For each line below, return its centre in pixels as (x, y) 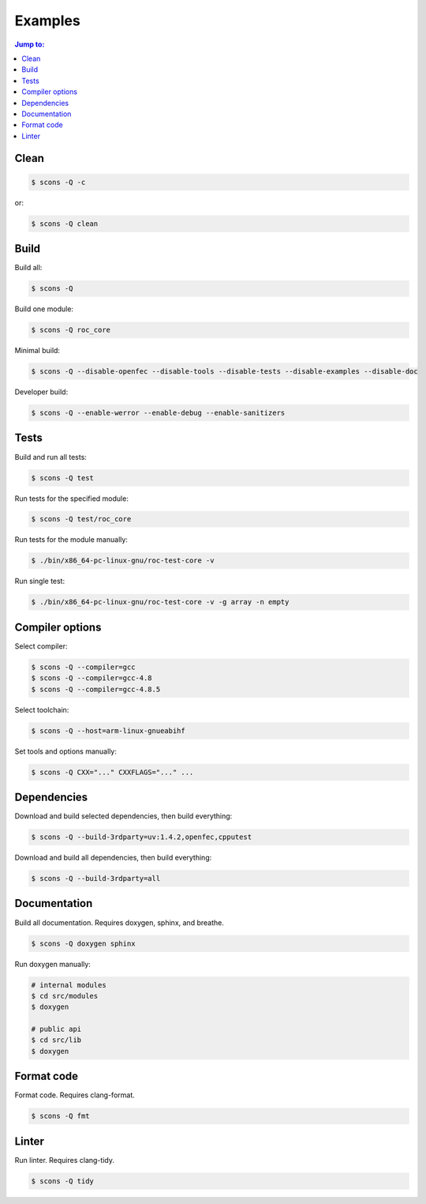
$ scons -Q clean (65, 224)
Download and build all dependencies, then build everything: (113, 858)
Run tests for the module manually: (71, 540)
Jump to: (30, 44)
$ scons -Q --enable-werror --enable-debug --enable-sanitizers (158, 413)
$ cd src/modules (65, 996)
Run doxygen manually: (52, 964)
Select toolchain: (42, 709)
